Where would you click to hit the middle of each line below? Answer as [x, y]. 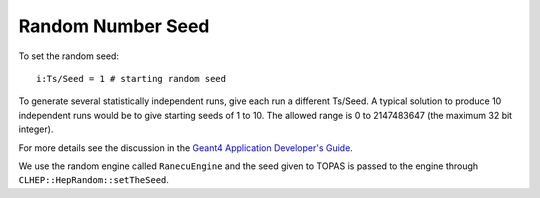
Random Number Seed [114, 26]
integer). [36, 129]
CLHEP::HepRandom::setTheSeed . [94, 180]
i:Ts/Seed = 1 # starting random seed [131, 78]
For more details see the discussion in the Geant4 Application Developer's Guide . [186, 147]
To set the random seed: [69, 56]
